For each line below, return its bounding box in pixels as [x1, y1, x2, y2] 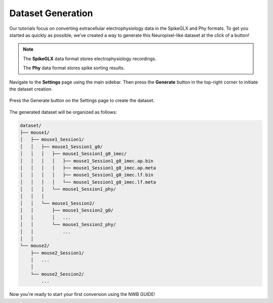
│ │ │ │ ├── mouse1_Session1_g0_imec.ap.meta [20, 165, 156, 170]
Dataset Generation [9, 8, 93, 19]
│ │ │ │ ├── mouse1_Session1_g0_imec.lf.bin [20, 172, 154, 178]
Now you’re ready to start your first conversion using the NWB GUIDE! [9, 291, 155, 297]
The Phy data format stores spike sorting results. [23, 65, 125, 71]
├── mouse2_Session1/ [30, 250, 84, 255]
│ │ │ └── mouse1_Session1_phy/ [20, 186, 116, 192]
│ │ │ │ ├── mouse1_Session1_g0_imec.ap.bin [20, 158, 154, 164]
